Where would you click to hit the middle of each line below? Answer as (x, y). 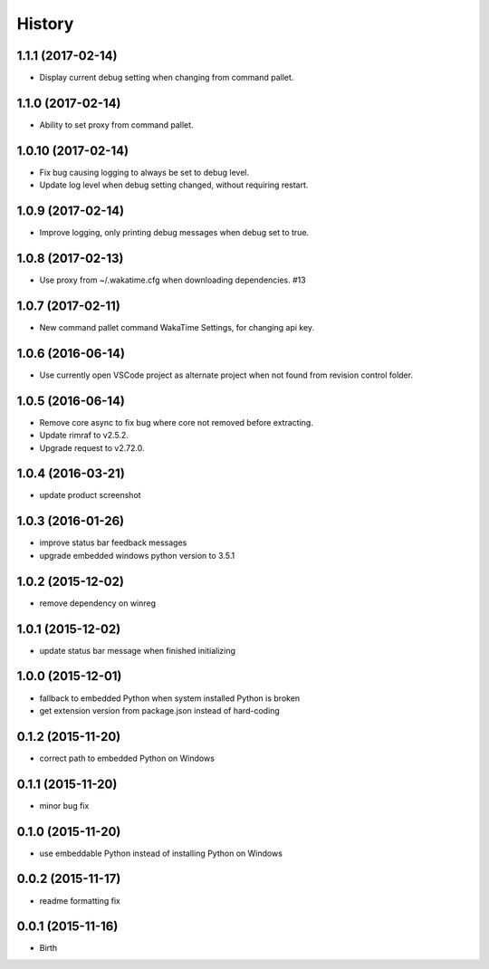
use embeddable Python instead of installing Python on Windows (161, 853)
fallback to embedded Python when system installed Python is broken (170, 698)
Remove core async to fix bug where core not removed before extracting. (177, 422)
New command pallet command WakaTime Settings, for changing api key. (177, 327)
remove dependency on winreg (98, 603)
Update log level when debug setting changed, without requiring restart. (174, 185)
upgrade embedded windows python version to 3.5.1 (137, 555)
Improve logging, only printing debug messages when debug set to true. (174, 233)
